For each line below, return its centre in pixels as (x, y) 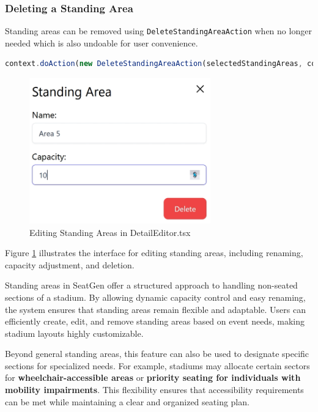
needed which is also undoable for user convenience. (102, 42)
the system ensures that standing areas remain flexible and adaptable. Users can (155, 309)
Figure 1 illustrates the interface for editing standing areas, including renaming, (154, 253)
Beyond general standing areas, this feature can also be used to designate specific (157, 354)
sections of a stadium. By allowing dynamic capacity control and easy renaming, (155, 297)
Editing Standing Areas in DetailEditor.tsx (110, 232)
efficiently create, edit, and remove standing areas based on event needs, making (155, 321)
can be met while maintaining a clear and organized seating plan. (127, 401)
